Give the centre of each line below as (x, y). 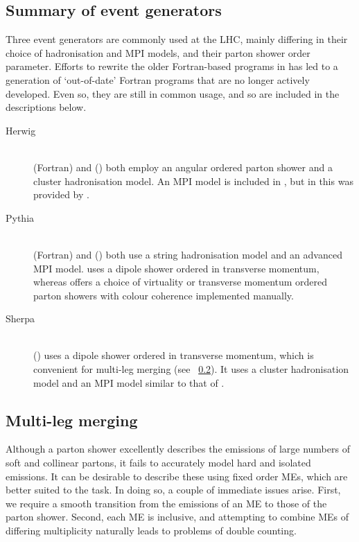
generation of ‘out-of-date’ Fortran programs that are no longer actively (158, 79)
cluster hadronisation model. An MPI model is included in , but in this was (193, 181)
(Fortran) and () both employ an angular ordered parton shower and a (183, 167)
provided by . (61, 194)
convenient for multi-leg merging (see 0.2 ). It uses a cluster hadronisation (191, 369)
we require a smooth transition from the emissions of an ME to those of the (166, 503)
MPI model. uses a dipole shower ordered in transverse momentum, (176, 268)
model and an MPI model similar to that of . (129, 382)
